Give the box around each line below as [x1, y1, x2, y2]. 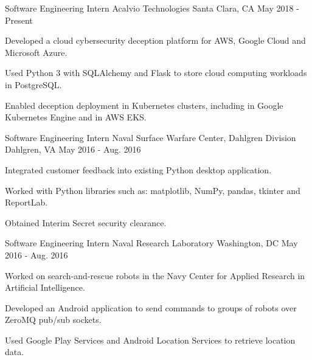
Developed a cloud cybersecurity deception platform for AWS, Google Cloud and [5, 34, 306, 47]
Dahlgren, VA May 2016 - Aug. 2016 [5, 143, 141, 156]
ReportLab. [5, 196, 48, 209]
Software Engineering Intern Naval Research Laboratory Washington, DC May [5, 237, 298, 249]
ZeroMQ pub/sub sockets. [5, 313, 102, 326]
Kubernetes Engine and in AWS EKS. [5, 111, 147, 123]
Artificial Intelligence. [5, 281, 85, 294]
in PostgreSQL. [5, 78, 62, 91]
